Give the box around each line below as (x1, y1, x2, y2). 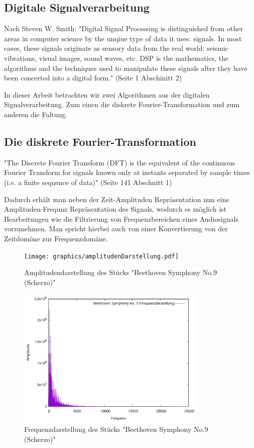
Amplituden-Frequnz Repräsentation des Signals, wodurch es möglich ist (4, 204, 227, 214)
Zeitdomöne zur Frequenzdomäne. (4, 233, 108, 243)
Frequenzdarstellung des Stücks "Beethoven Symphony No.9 (24, 423, 208, 434)
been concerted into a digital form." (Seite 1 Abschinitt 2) (4, 72, 182, 83)
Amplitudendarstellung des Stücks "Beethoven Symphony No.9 (24, 267, 217, 278)
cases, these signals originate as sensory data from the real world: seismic (4, 43, 228, 53)
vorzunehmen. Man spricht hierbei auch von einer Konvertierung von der (4, 223, 228, 234)
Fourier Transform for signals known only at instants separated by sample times (4, 167, 250, 177)
